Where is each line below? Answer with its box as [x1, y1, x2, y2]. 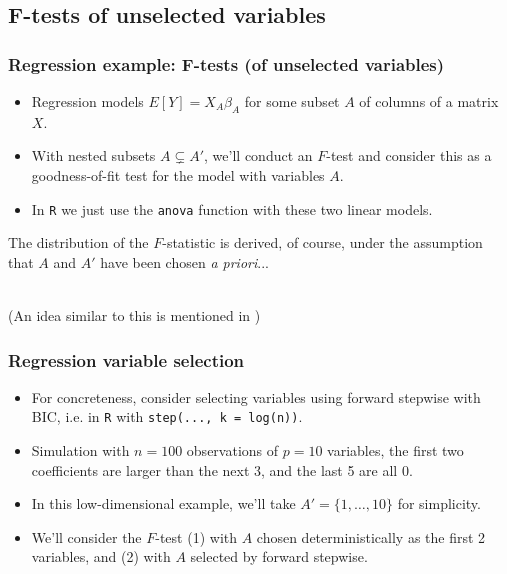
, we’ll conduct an [204, 145, 313, 166]
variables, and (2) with [31, 546, 171, 567]
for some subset [244, 91, 340, 111]
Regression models [31, 91, 144, 111]
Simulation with [31, 440, 130, 461]
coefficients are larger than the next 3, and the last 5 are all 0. [31, 459, 413, 480]
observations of [186, 440, 279, 461]
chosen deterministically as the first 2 [256, 526, 486, 547]
